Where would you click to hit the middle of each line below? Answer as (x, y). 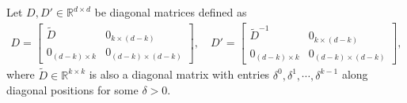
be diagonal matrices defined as (171, 12)
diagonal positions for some (72, 90)
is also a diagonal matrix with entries (179, 74)
